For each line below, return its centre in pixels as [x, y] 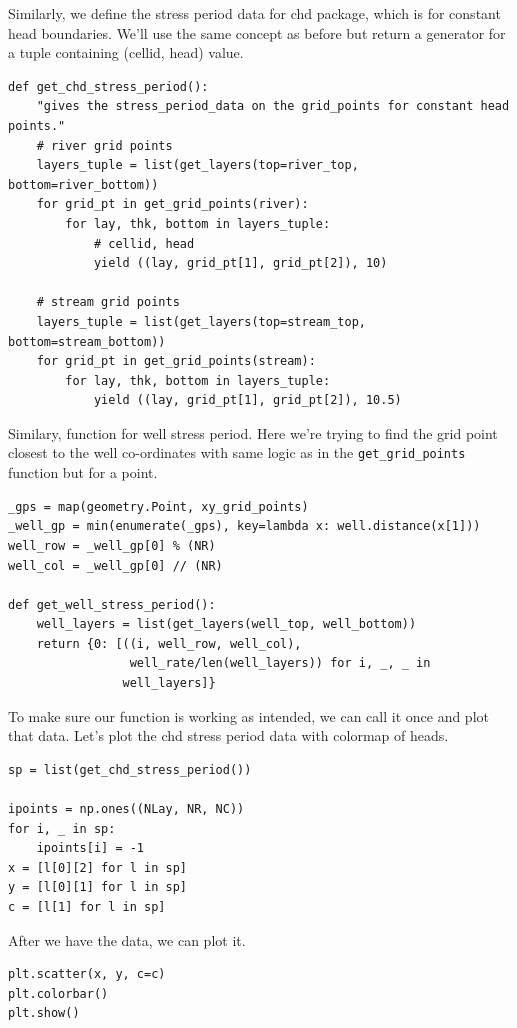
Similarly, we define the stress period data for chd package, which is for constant [254, 13]
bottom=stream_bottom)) [87, 341]
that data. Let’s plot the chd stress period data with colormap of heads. [228, 735]
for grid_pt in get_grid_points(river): [172, 204]
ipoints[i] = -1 [90, 848]
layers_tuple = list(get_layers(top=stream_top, [201, 321]
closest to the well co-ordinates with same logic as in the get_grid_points [237, 452]
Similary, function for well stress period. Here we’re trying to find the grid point [253, 432]
